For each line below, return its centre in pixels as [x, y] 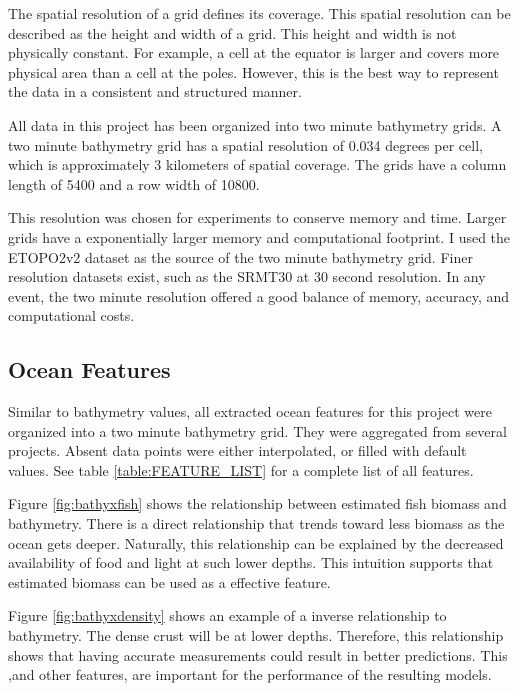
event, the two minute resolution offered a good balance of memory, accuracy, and [259, 295]
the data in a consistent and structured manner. [155, 91]
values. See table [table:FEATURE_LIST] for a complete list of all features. [241, 469]
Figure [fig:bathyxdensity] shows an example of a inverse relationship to [227, 615]
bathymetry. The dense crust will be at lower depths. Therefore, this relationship [256, 635]
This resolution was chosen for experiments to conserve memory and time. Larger [257, 217]
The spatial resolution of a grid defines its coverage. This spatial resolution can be [259, 13]
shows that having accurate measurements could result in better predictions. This [258, 654]
